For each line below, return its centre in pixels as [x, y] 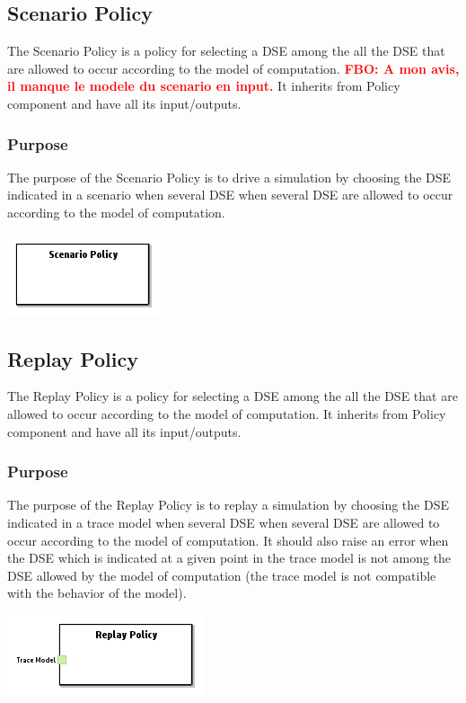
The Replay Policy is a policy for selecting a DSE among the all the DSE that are [233, 396]
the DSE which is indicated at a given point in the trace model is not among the [229, 558]
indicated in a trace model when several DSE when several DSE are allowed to [224, 522]
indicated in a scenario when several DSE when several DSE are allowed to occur [230, 195]
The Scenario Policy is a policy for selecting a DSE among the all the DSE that [226, 51]
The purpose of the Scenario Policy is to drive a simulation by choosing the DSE [229, 177]
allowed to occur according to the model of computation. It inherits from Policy [227, 413]
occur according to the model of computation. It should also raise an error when [228, 540]
